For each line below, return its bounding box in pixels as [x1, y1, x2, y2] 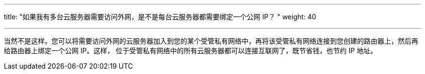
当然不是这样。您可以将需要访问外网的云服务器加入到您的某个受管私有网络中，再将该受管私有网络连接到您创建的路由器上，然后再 [4, 37, 418, 45]
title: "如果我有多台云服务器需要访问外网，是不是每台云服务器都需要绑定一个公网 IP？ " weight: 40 [4, 13, 316, 21]
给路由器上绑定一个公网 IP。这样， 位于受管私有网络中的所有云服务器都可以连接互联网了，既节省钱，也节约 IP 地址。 [4, 46, 377, 55]
